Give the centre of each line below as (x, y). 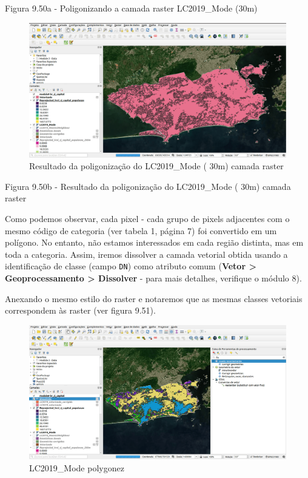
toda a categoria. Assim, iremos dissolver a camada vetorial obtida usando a (146, 254)
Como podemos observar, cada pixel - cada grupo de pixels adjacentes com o (147, 218)
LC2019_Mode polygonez (77, 467)
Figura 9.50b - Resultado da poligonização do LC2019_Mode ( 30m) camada (148, 186)
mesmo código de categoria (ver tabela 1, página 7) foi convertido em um (141, 230)
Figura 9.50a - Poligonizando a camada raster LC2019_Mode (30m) (131, 8)
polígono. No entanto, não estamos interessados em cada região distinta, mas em (154, 242)
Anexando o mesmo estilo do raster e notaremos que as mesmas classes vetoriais (154, 298)
